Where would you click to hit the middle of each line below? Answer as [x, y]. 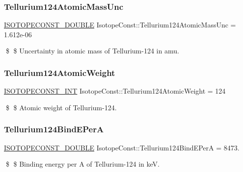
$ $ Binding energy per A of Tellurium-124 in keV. [82, 164]
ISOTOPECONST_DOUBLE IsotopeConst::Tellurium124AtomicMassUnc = [120, 25]
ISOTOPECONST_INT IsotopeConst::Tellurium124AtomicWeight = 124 [115, 91]
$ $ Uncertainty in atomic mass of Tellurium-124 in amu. [92, 51]
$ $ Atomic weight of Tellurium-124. [61, 107]
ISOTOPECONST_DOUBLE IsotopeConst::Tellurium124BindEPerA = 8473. [122, 147]
